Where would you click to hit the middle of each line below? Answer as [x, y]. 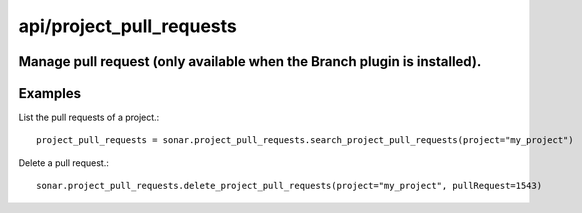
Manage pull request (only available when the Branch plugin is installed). [250, 61]
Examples [50, 93]
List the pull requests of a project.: [89, 117]
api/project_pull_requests [127, 26]
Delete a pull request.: [63, 162]
